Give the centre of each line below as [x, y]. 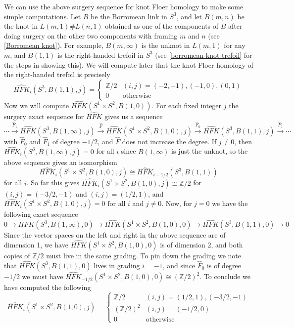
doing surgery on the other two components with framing [91, 35]
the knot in [21, 26]
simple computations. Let [43, 16]
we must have [43, 276]
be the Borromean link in [129, 16]
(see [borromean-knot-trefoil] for [204, 55]
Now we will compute [37, 105]
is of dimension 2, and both [201, 245]
